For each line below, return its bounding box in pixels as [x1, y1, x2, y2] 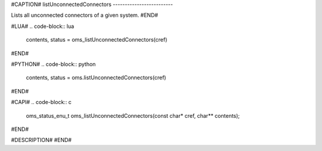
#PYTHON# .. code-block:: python [11, 60, 96, 68]
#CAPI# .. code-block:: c [11, 99, 72, 106]
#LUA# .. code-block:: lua [11, 23, 75, 30]
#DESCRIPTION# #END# [11, 137, 72, 144]
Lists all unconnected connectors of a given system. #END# [11, 12, 158, 19]
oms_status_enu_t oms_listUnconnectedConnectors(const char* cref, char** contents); [26, 112, 240, 119]
